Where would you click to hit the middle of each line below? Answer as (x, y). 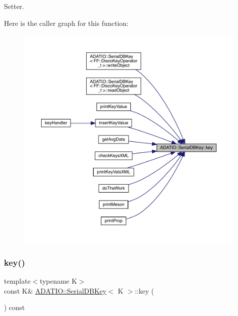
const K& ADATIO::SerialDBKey (55, 290)
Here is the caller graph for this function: (66, 23)
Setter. (14, 6)
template (17, 281)
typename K (59, 281)
